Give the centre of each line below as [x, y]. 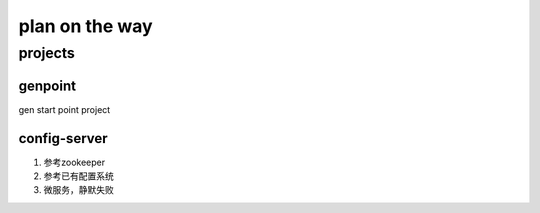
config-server [63, 138]
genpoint [47, 85]
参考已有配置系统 [78, 176]
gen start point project [64, 109]
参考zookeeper [74, 162]
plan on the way [86, 26]
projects [46, 53]
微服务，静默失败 [78, 190]
